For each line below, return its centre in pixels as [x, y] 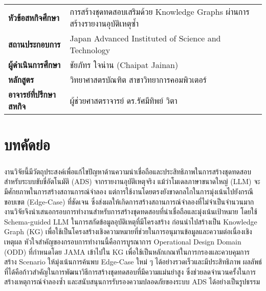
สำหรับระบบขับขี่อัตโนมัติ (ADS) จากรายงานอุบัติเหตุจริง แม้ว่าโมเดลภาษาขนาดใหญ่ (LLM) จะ [132, 181]
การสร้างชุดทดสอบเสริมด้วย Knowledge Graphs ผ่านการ [160, 12]
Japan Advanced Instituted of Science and [145, 38]
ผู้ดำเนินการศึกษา [35, 65]
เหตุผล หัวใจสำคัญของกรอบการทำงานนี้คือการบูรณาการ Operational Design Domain [123, 241]
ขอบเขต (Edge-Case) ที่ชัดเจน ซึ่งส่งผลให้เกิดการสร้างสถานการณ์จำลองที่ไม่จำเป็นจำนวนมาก [129, 201]
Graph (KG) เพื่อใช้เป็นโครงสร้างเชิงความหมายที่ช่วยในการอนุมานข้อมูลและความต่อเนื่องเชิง [128, 231]
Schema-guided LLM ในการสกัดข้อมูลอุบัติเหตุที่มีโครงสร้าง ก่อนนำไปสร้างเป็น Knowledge [131, 221]
